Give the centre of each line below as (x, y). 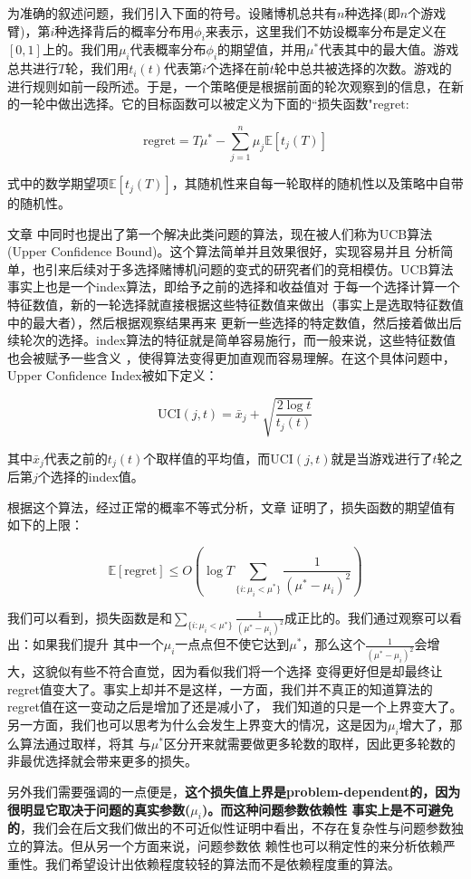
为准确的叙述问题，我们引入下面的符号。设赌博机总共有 (172, 13)
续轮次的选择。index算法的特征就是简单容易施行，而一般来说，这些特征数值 (232, 340)
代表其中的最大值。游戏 (389, 49)
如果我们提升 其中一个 (98, 644)
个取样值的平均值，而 (207, 458)
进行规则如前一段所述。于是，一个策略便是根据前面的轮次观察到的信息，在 (229, 86)
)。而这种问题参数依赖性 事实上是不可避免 (327, 809)
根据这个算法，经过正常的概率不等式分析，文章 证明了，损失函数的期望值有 (231, 506)
